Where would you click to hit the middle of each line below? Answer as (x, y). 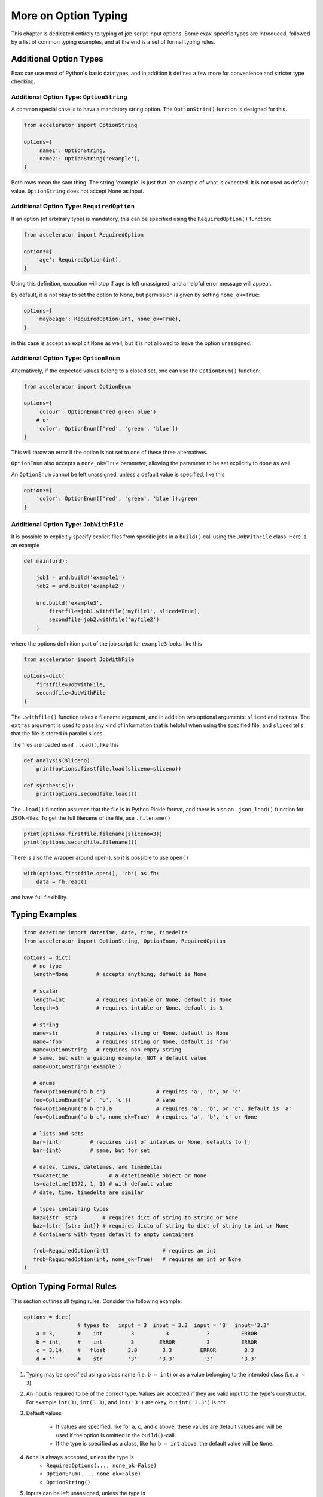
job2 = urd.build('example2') (80, 586)
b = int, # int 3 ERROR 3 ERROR (147, 1342)
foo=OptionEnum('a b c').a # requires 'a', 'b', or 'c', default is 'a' (163, 1108)
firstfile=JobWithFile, (71, 684)
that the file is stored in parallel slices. (58, 734)
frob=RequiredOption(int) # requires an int (125, 1251)
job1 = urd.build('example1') (80, 578)
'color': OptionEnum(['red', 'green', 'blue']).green (117, 499)
